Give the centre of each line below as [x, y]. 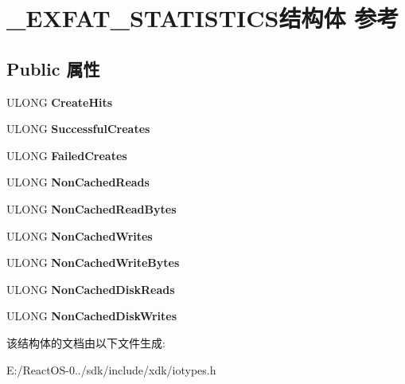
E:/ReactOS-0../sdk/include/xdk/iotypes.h [111, 369]
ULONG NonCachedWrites [80, 235]
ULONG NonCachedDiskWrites [92, 316]
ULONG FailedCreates [67, 155]
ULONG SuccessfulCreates [78, 129]
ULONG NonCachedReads [78, 182]
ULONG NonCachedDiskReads [91, 289]
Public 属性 [53, 68]
